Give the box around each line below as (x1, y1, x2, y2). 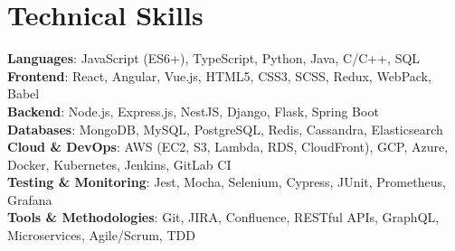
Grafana (7, 190, 52, 209)
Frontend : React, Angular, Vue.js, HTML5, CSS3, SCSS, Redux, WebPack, (7, 66, 431, 85)
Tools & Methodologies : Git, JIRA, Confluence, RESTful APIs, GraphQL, (7, 208, 440, 227)
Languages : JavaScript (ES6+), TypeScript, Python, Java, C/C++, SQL (7, 49, 421, 68)
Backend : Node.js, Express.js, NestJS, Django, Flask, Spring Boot (7, 101, 379, 120)
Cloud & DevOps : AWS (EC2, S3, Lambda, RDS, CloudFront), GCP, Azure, (7, 137, 449, 156)
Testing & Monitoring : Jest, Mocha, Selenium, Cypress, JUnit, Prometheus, (7, 172, 446, 191)
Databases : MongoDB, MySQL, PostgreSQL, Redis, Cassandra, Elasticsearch (7, 119, 443, 138)
